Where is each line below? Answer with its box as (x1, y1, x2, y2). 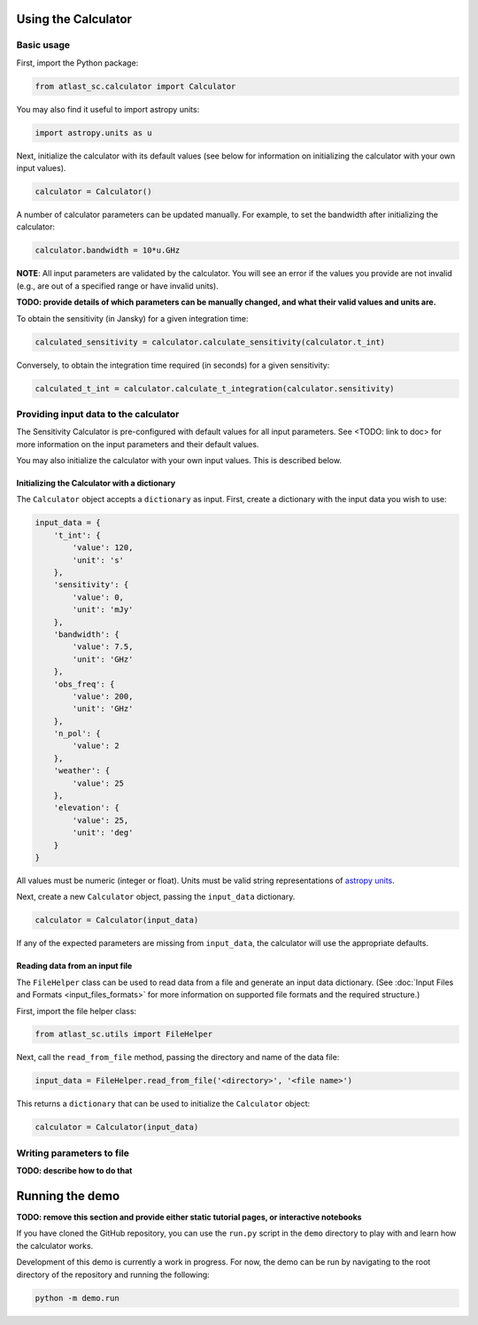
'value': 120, (72, 543, 134, 553)
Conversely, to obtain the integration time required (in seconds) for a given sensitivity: (16, 360, 330, 370)
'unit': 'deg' (72, 828, 134, 838)
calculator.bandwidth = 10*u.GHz (35, 245, 181, 256)
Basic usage (16, 39, 71, 51)
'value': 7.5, (72, 642, 134, 652)
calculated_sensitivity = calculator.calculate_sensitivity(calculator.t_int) (35, 337, 385, 347)
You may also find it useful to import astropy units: (16, 104, 200, 114)
